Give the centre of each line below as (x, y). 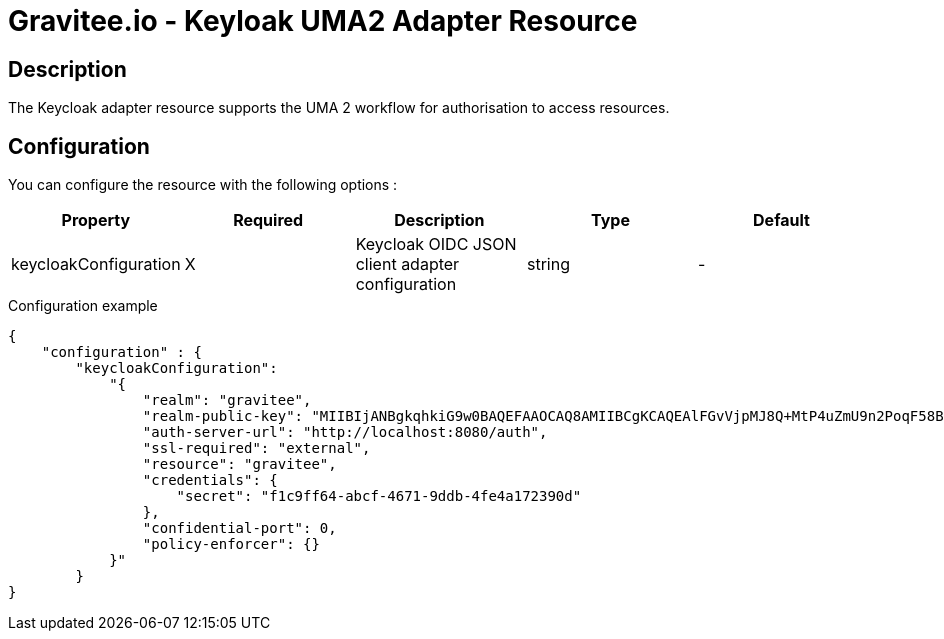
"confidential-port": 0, (239, 528)
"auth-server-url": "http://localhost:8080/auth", (345, 432)
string (548, 264)
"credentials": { (210, 480)
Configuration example (83, 306)
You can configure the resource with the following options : (203, 185)
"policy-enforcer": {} (231, 544)
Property (96, 220)
